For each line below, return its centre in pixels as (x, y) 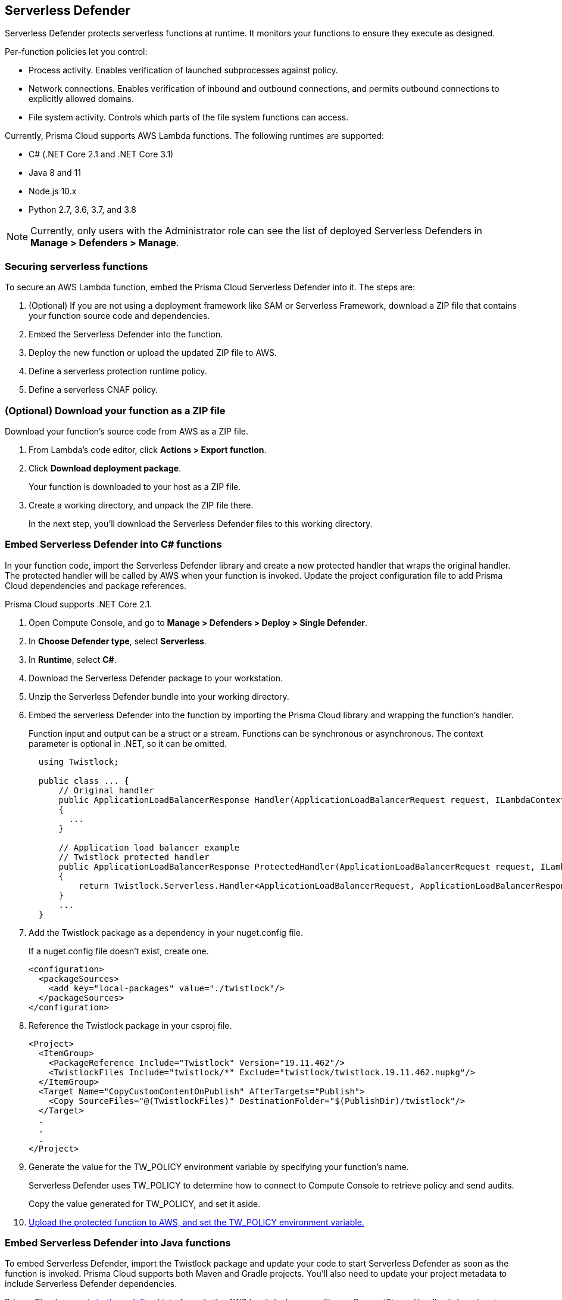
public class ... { (84, 781)
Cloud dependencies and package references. (96, 585)
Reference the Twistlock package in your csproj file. (130, 1025)
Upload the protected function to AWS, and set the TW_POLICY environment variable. (196, 1222)
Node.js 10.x (53, 191)
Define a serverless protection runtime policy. (118, 371)
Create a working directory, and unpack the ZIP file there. (141, 505)
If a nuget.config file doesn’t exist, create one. (119, 951)
